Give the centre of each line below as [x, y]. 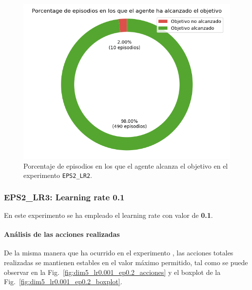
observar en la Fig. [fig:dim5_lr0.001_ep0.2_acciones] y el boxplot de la [112, 272]
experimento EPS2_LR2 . [58, 175]
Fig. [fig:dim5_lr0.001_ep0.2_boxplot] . [63, 281]
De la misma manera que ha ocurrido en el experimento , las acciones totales [119, 253]
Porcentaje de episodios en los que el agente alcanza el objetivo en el [126, 165]
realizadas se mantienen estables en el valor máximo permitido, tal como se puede [126, 262]
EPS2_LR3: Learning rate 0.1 [64, 197]
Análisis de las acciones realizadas [62, 234]
